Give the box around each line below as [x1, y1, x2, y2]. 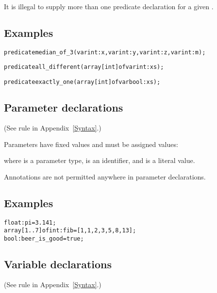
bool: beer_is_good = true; [4, 235, 84, 242]
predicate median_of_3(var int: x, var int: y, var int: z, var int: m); [4, 49, 206, 56]
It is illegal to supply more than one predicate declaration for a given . [4, 1, 214, 11]
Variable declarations [4, 256, 112, 271]
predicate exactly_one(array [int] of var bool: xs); [4, 79, 161, 86]
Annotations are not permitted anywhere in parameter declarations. [4, 171, 206, 181]
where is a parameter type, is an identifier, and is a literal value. [4, 155, 195, 165]
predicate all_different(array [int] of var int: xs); [4, 64, 164, 71]
